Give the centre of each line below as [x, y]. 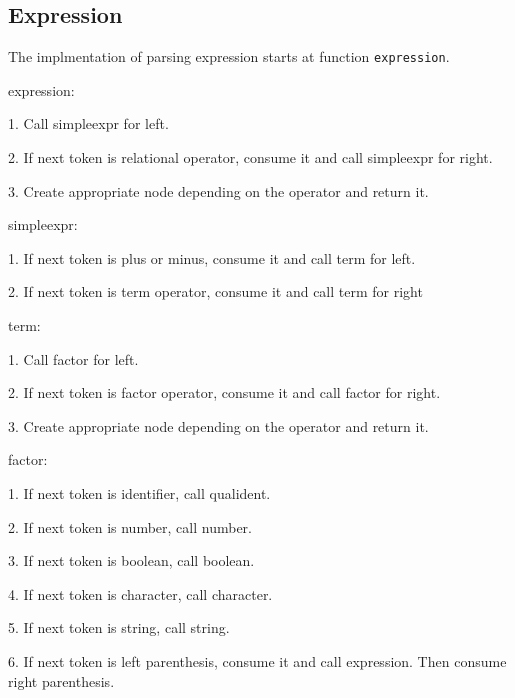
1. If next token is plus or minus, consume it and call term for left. [212, 257]
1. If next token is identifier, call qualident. [139, 492]
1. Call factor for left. [73, 358]
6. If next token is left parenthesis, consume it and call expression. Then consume [257, 660]
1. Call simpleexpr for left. [88, 123]
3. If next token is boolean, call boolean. [131, 560]
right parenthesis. [61, 680]
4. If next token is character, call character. [140, 593]
